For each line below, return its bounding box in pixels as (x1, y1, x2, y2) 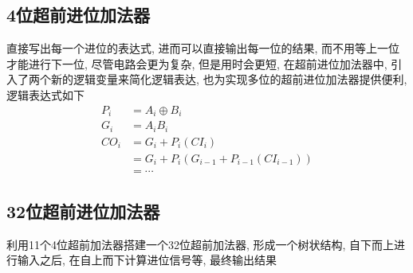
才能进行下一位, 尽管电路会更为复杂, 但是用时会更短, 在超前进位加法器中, (6, 55, 387, 72)
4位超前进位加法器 (6, 2, 151, 27)
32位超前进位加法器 (6, 199, 160, 224)
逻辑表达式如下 (6, 86, 85, 103)
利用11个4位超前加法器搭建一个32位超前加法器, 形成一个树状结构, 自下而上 (6, 236, 395, 252)
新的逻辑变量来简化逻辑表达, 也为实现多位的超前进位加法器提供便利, (50, 71, 407, 88)
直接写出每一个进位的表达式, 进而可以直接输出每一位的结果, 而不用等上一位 (6, 40, 400, 57)
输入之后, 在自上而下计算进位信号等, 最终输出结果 (17, 252, 277, 268)
